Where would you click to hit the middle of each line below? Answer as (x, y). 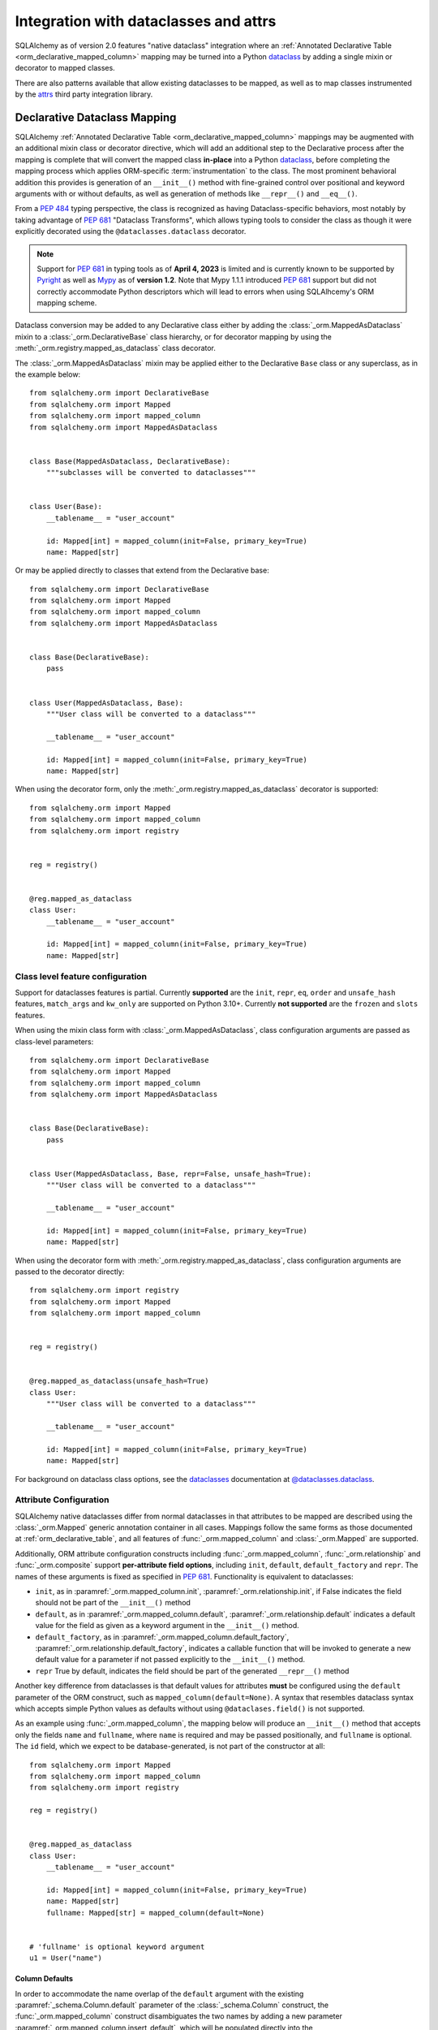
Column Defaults (44, 1979)
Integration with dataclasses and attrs (146, 21)
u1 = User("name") (66, 1958)
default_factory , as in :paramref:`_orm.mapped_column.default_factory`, (162, 1637)
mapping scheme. (67, 303)
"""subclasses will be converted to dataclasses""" (151, 473)
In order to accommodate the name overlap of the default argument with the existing (159, 1993)
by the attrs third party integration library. (84, 94)
